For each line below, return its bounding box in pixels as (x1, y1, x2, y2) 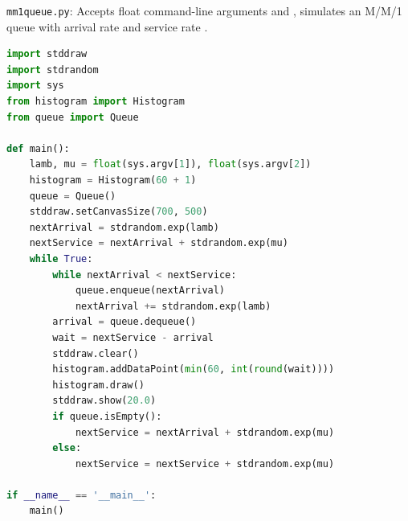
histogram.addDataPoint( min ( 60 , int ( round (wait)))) (52, 363, 335, 375)
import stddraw (6, 48, 88, 60)
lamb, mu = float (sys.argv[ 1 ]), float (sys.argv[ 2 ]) (29, 158, 312, 170)
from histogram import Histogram (6, 96, 185, 108)
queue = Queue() (29, 190, 116, 202)
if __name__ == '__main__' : (6, 489, 157, 501)
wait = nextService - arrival (52, 331, 214, 343)
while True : (29, 252, 93, 265)
